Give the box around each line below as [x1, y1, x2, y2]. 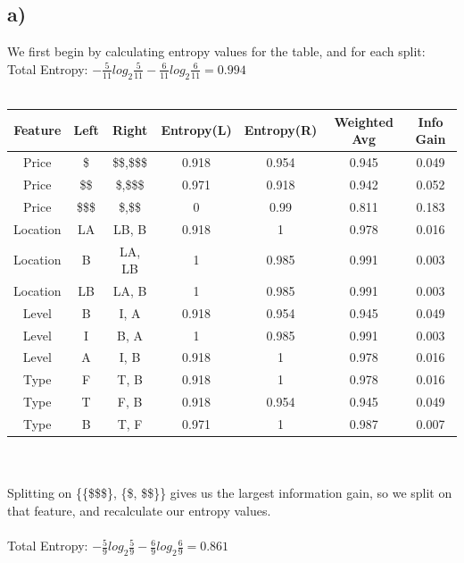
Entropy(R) [244, 121, 318, 139]
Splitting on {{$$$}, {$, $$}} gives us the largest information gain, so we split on [7, 483, 452, 502]
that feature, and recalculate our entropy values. [7, 500, 271, 519]
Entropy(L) [161, 121, 232, 139]
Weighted [334, 112, 394, 130]
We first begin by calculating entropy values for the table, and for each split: [7, 42, 426, 61]
